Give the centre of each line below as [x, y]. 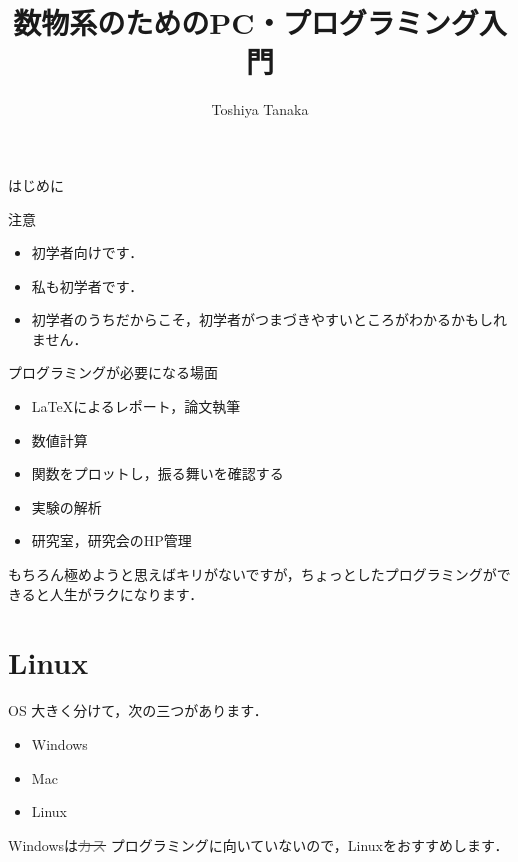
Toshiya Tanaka [260, 109]
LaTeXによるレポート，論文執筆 [136, 406]
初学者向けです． [87, 252]
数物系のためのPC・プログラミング [246, 22]
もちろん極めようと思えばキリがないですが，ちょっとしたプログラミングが [252, 574]
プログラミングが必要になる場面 [113, 372]
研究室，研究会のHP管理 [111, 540]
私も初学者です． [87, 285]
